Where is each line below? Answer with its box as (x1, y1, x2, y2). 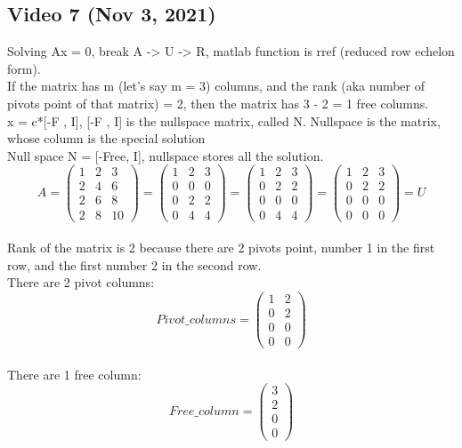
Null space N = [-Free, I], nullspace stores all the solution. (7, 146, 324, 164)
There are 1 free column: (7, 364, 142, 383)
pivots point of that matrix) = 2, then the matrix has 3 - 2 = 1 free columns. (7, 93, 429, 112)
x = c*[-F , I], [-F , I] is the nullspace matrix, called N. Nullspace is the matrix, (7, 111, 441, 130)
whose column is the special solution (7, 129, 206, 148)
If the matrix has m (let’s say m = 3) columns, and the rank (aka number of (7, 76, 426, 95)
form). (7, 59, 41, 77)
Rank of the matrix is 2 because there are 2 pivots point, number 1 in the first (7, 238, 435, 257)
